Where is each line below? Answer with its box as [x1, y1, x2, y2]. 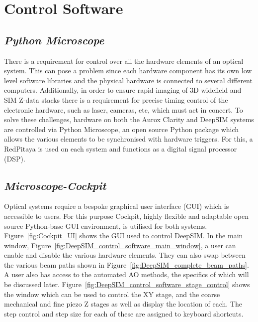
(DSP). [4, 153, 25, 163]
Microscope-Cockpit [4, 177, 106, 193]
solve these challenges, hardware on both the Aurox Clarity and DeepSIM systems [4, 114, 254, 125]
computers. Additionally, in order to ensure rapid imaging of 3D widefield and [4, 85, 242, 95]
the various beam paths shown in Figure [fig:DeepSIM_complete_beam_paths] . [4, 259, 249, 270]
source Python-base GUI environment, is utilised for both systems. [4, 220, 207, 231]
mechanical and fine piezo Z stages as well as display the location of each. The [4, 299, 243, 309]
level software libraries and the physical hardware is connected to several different [4, 75, 253, 85]
